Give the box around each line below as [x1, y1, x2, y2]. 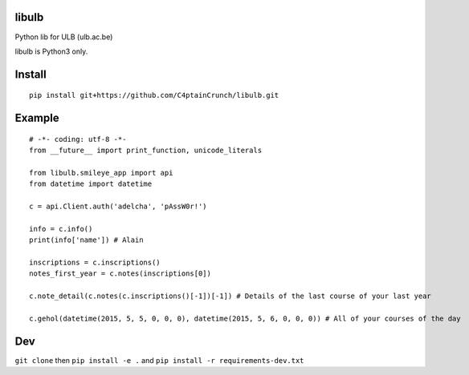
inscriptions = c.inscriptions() [29, 258, 161, 268]
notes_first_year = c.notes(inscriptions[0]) [29, 269, 212, 278]
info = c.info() [29, 224, 93, 233]
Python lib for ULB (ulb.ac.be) [14, 32, 113, 42]
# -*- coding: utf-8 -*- [29, 135, 127, 143]
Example [14, 111, 59, 125]
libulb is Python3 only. [14, 46, 88, 56]
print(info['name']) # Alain [29, 236, 144, 244]
